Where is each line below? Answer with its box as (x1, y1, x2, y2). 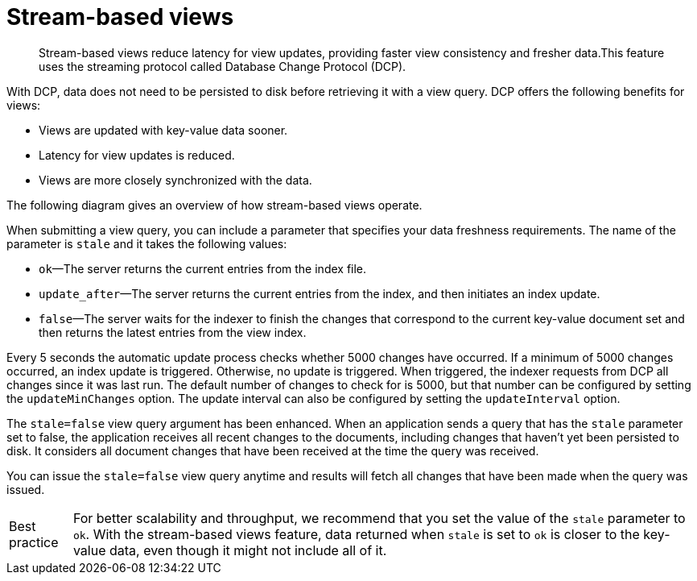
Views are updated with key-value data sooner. (39, 122, 288, 137)
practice (9, 533, 59, 550)
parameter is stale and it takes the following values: (6, 236, 287, 251)
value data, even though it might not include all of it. (72, 542, 387, 558)
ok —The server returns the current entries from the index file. (39, 261, 367, 276)
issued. (6, 482, 45, 496)
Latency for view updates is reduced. (39, 147, 235, 162)
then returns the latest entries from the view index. (39, 325, 307, 339)
